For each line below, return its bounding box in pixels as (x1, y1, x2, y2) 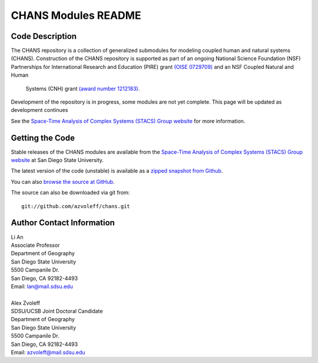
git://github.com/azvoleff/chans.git (21, 203, 131, 209)
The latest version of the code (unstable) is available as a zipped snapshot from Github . (11, 167, 223, 174)
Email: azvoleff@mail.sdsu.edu (11, 349, 85, 356)
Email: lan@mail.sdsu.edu (11, 283, 73, 290)
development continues (11, 107, 68, 114)
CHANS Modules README (11, 9, 141, 22)
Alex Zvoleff (11, 299, 41, 306)
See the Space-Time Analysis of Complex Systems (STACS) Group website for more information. (11, 117, 246, 124)
